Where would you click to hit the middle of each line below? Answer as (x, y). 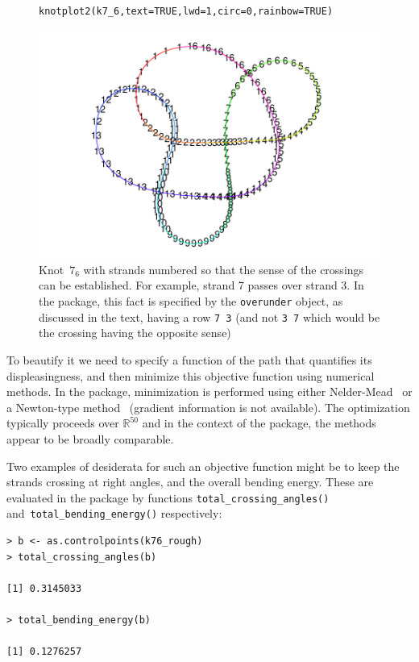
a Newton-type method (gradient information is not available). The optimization (208, 407)
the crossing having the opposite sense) (135, 333)
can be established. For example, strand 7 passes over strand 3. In (201, 285)
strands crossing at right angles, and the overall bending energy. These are (190, 482)
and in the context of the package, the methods (259, 423)
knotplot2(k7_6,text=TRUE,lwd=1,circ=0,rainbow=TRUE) (186, 11)
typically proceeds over (63, 423)
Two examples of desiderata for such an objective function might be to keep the (203, 466)
